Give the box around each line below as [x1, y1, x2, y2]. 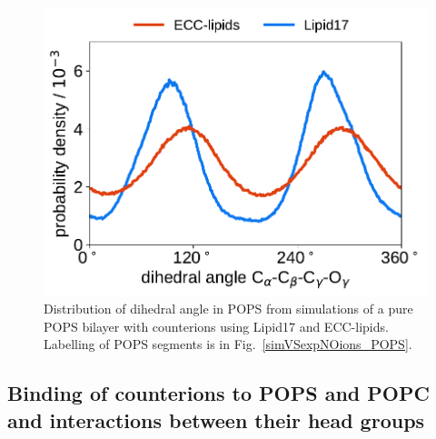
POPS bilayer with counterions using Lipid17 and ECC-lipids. [44, 316, 389, 335]
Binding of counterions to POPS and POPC [7, 379, 430, 407]
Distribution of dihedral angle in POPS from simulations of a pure [44, 299, 413, 318]
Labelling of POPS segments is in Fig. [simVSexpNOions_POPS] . [44, 334, 412, 354]
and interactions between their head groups [7, 405, 425, 434]
